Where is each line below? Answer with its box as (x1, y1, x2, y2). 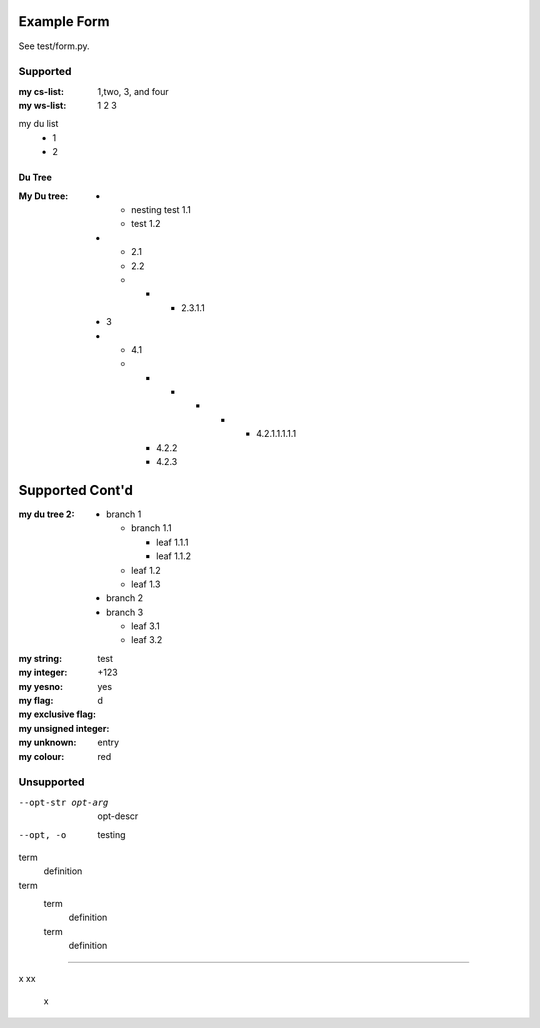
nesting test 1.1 (131, 204, 192, 215)
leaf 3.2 (131, 634, 163, 646)
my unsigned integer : (18, 722, 110, 734)
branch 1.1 (131, 522, 172, 534)
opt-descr (97, 810, 139, 822)
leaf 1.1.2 (156, 550, 192, 562)
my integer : (18, 666, 68, 679)
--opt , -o (18, 829, 67, 840)
